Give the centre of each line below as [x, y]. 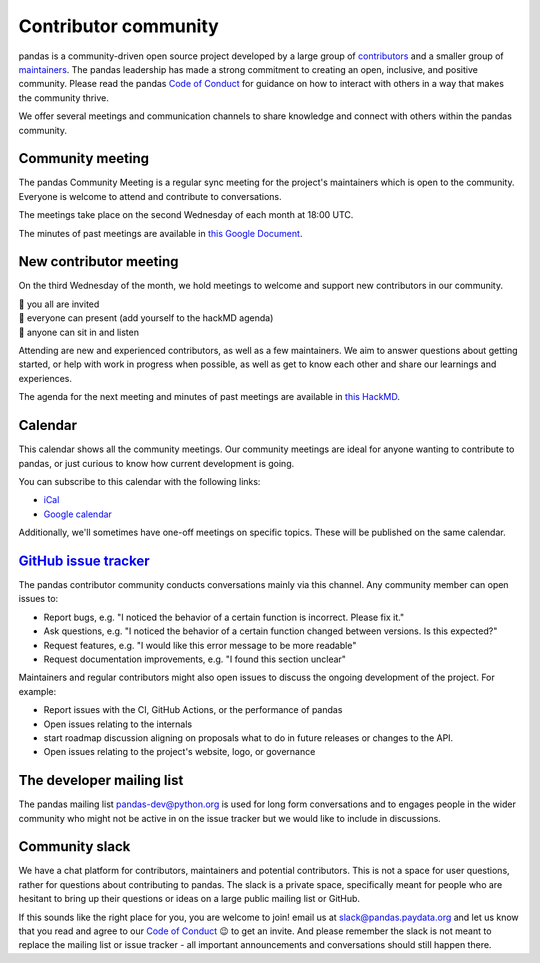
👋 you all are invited [59, 304]
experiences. [45, 378]
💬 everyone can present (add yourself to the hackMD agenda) [146, 318]
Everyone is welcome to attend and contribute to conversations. [150, 196]
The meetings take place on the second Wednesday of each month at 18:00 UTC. [186, 215]
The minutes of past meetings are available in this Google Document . [160, 233]
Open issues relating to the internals [118, 724]
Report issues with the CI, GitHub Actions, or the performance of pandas [193, 710]
